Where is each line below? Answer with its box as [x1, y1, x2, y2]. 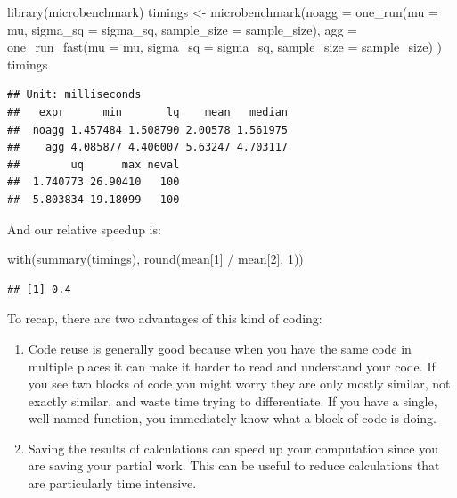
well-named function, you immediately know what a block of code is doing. [28, 409, 437, 428]
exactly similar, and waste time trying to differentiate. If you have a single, [28, 391, 437, 410]
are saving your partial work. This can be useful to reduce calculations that [28, 456, 440, 475]
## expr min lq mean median [7, 105, 288, 118]
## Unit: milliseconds [7, 88, 142, 102]
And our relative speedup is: [7, 219, 161, 238]
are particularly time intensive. [28, 474, 197, 493]
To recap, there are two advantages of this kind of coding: [7, 309, 322, 328]
